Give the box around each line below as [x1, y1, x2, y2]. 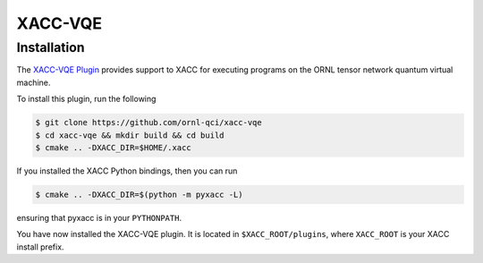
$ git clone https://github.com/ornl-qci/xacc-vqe [35, 117, 263, 128]
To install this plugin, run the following [16, 94, 157, 105]
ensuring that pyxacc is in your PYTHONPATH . [16, 212, 182, 223]
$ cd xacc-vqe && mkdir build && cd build [35, 130, 225, 140]
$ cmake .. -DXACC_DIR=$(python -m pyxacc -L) [35, 189, 243, 199]
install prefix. [16, 242, 64, 252]
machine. [16, 77, 51, 88]
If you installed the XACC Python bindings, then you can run [16, 165, 238, 176]
